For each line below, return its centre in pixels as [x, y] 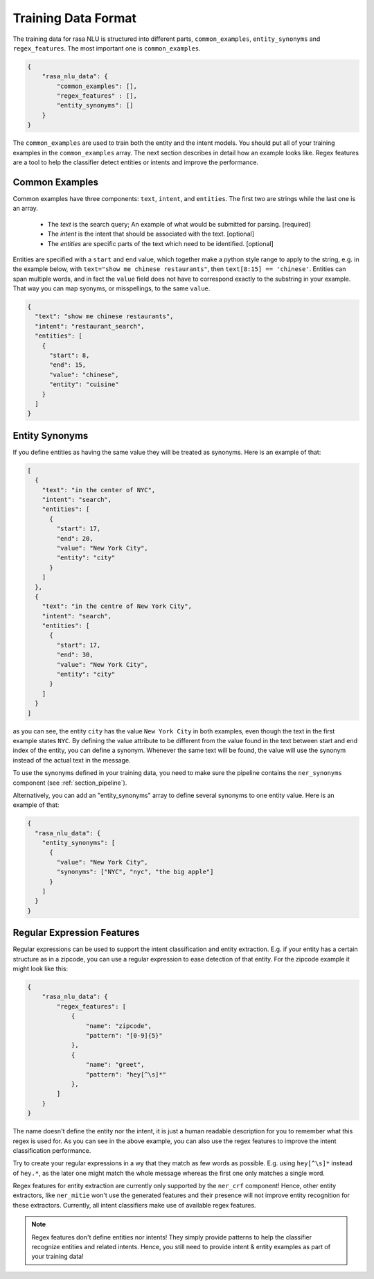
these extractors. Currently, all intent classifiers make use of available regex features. [134, 1205]
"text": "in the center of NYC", [99, 490]
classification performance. [52, 1150]
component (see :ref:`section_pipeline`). [70, 783]
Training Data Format [74, 18]
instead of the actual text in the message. [72, 760]
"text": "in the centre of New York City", [117, 606]
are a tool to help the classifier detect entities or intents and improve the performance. [136, 162]
